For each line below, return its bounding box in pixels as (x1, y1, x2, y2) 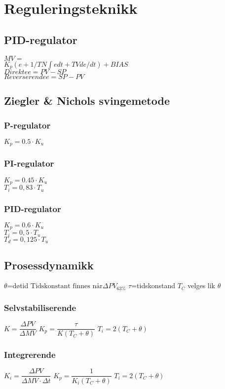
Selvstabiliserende (4, 301, 76, 313)
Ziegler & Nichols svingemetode (4, 93, 170, 108)
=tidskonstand (131, 280, 175, 291)
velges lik (187, 280, 215, 291)
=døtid (7, 280, 29, 291)
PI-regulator (4, 157, 54, 170)
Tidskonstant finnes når (31, 283, 103, 290)
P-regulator (4, 119, 51, 131)
